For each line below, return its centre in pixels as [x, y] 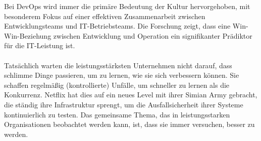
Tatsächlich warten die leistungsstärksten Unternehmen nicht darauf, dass [118, 65]
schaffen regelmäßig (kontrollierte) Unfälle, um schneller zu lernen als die [117, 85]
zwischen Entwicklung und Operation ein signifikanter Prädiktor [153, 35]
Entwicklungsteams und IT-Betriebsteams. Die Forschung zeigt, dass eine [117, 26]
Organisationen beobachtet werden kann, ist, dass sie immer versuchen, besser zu [129, 124]
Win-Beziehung [28, 35]
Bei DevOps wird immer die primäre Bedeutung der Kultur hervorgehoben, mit [127, 6]
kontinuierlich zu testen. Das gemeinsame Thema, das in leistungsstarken [117, 114]
